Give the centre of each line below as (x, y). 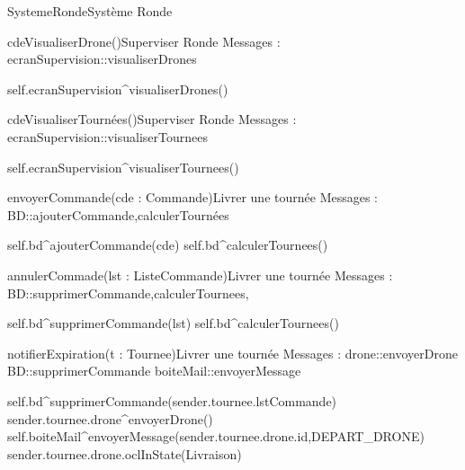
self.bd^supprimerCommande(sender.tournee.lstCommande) (172, 400)
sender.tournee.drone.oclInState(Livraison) (125, 453)
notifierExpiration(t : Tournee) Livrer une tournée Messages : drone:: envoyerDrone (232, 353)
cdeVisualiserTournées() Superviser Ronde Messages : (152, 119)
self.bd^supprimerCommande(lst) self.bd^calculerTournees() (173, 323)
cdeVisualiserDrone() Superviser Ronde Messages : (144, 41)
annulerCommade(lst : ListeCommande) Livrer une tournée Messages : (200, 275)
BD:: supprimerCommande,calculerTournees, (128, 293)
